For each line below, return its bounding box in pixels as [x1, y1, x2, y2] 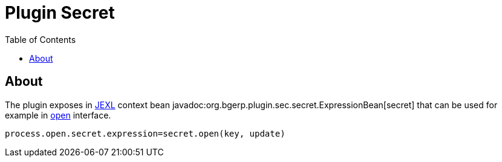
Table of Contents [5, 34, 76, 45]
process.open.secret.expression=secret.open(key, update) [5, 128, 285, 138]
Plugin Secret [5, 2, 115, 23]
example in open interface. [5, 109, 111, 120]
